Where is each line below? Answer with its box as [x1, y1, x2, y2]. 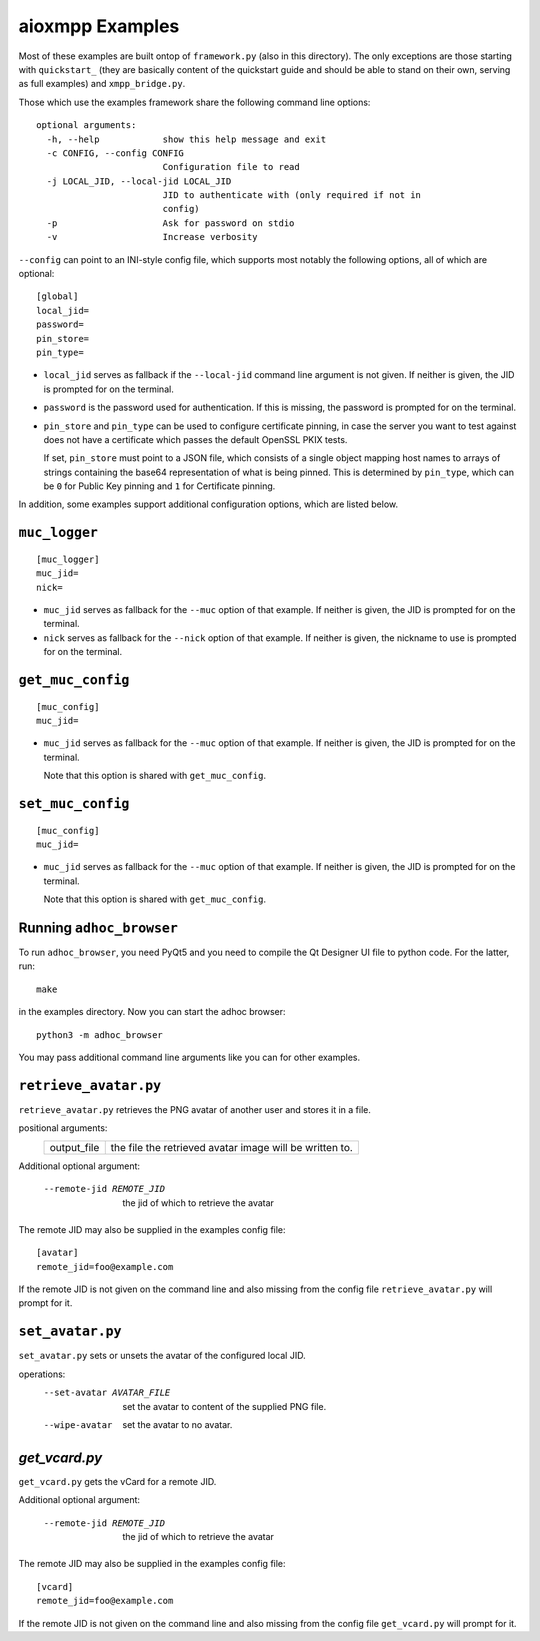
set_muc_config [18, 796, 130, 812]
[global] [36, 291, 79, 302]
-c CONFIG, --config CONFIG [46, 147, 185, 159]
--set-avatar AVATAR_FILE [43, 1387, 171, 1399]
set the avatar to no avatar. [122, 1418, 233, 1430]
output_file [49, 1140, 100, 1154]
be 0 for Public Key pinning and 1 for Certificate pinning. [43, 480, 276, 492]
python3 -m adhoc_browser [36, 1029, 164, 1040]
